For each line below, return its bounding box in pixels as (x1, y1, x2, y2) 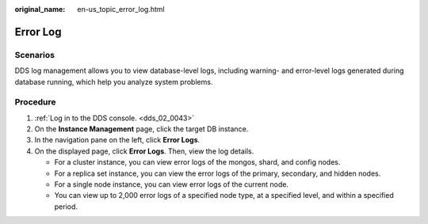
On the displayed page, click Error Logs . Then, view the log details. (34, 146, 254, 156)
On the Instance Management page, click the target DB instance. (34, 124, 249, 134)
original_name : (14, 5, 66, 13)
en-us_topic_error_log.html (77, 5, 166, 13)
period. (54, 202, 78, 211)
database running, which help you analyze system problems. (14, 77, 213, 86)
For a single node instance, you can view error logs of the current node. (54, 180, 289, 189)
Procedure (14, 97, 56, 108)
